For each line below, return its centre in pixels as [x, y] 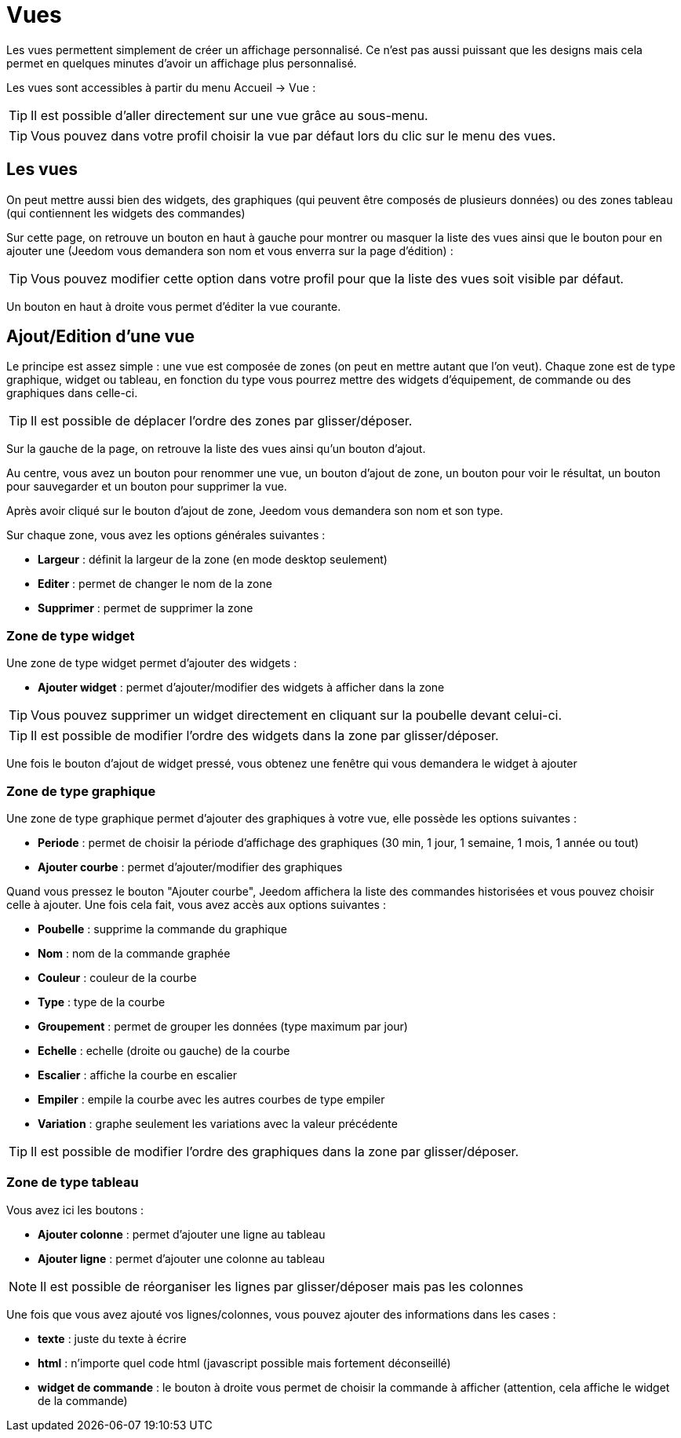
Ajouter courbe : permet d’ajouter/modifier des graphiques [190, 867]
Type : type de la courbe [102, 1002]
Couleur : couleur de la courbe [117, 977]
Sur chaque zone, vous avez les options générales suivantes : [166, 535]
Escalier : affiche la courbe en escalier [137, 1075]
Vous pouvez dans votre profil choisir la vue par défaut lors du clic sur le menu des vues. [293, 135]
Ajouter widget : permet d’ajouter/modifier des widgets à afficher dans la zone [241, 688]
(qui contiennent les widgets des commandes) [126, 213]
